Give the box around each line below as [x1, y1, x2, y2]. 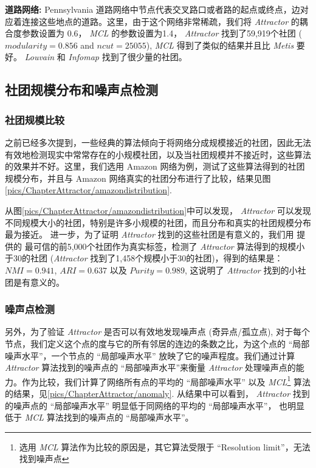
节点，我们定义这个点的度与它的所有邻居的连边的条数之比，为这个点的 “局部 [5, 337, 310, 349]
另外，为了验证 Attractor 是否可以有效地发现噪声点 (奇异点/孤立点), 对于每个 [5, 325, 310, 338]
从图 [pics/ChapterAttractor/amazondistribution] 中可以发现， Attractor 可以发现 [5, 204, 311, 216]
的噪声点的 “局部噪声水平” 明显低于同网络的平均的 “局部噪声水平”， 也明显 [5, 399, 305, 411]
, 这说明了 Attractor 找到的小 [185, 263, 298, 276]
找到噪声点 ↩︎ [19, 452, 69, 465]
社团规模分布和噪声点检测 [5, 80, 158, 99]
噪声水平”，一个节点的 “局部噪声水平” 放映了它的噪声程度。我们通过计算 [5, 349, 295, 362]
